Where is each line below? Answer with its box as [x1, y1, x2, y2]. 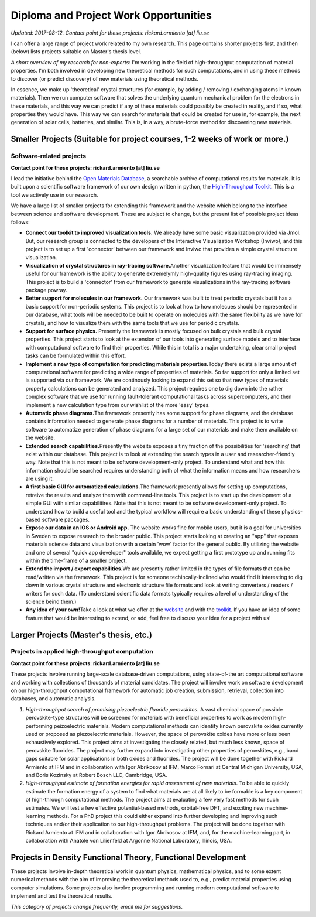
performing [25, 722, 53, 729]
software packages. [42, 516, 90, 523]
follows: [11, 218, 30, 225]
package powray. [25, 287, 67, 294]
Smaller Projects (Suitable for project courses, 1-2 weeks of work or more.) [11, 134, 289, 144]
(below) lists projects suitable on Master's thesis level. [11, 48, 142, 55]
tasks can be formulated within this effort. [25, 352, 126, 360]
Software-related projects [11, 152, 87, 160]
